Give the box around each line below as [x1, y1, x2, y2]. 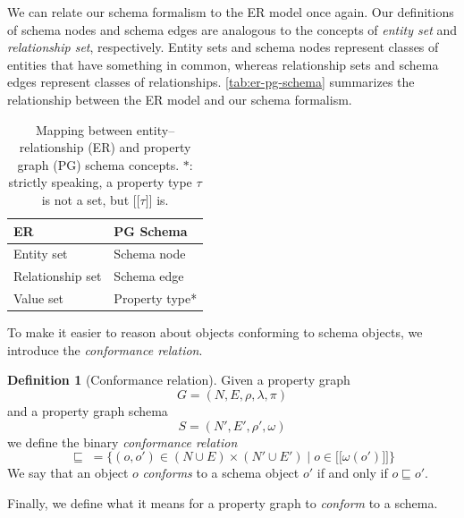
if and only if [316, 463, 388, 482]
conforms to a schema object [142, 463, 299, 482]
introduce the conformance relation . [7, 340, 203, 359]
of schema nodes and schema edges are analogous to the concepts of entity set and [7, 20, 458, 38]
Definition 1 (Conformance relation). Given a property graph [7, 370, 350, 389]
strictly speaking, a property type [8, 173, 192, 191]
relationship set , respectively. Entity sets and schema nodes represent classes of [7, 38, 439, 56]
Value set [13, 289, 64, 308]
